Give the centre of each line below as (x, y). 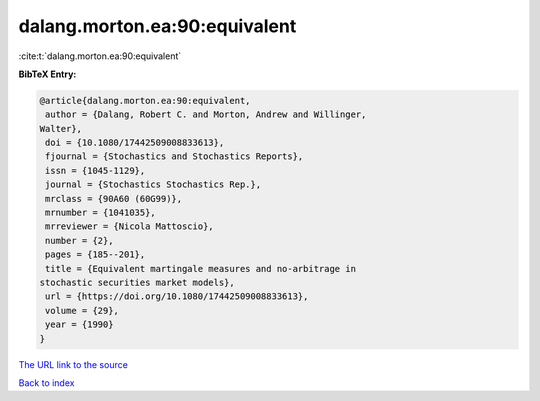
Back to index (46, 382)
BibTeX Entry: (47, 74)
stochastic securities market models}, (137, 282)
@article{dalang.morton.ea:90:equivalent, (145, 100)
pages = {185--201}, (95, 254)
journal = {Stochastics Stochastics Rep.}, (153, 184)
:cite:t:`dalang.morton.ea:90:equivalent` (100, 56)
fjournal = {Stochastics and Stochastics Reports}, (174, 156)
